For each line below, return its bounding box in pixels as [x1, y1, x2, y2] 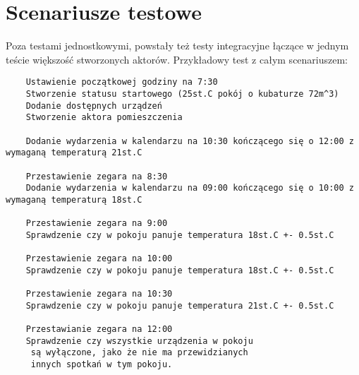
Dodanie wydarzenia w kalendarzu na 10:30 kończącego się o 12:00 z [25, 136, 354, 146]
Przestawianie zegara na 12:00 [25, 324, 173, 335]
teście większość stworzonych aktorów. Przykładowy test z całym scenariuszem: [6, 52, 348, 66]
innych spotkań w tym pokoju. [30, 359, 173, 370]
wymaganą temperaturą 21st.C [6, 148, 142, 158]
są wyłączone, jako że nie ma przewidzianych [30, 347, 248, 358]
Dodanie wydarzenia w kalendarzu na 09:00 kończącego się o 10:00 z [25, 183, 354, 194]
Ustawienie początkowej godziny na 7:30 [25, 77, 218, 88]
